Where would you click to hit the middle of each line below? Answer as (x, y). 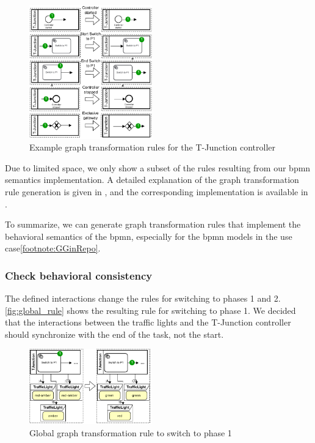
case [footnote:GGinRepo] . (53, 248)
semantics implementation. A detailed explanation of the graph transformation (152, 180)
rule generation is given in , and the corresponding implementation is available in (157, 191)
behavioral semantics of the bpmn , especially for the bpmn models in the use (149, 236)
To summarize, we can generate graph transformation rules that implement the (153, 224)
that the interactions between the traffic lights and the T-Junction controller (148, 322)
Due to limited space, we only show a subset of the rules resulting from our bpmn (158, 167)
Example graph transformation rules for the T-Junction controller (152, 147)
